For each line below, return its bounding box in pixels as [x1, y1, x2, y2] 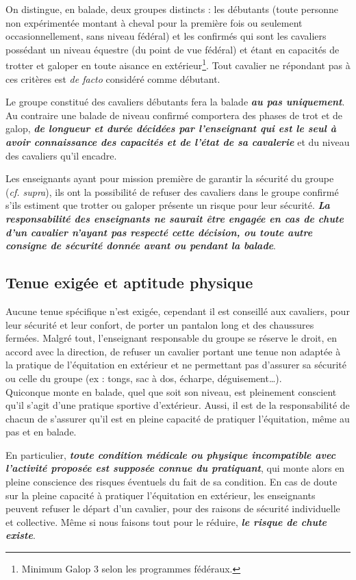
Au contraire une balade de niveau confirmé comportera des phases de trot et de [5, 108, 342, 122]
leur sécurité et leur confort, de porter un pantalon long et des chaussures [5, 317, 314, 331]
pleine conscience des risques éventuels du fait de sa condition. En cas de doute [5, 475, 338, 489]
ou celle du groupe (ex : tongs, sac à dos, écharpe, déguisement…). [5, 370, 282, 385]
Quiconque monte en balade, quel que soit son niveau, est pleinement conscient [5, 384, 337, 399]
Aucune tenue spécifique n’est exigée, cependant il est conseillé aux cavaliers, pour [5, 303, 350, 318]
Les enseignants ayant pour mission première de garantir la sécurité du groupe [5, 171, 334, 186]
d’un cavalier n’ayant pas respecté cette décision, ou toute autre [5, 225, 313, 239]
